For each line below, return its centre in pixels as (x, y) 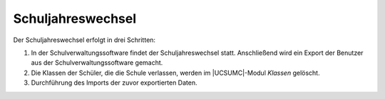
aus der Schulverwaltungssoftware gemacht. (97, 63)
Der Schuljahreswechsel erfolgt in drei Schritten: (84, 40)
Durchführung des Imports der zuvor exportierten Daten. (114, 83)
